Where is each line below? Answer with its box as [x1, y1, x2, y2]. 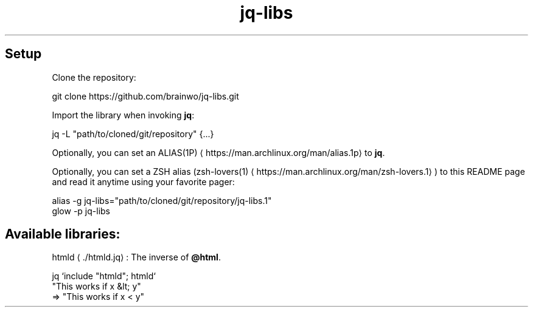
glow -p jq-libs [52, 205, 110, 216]
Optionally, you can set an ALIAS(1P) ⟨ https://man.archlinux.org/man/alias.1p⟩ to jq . [52, 147, 385, 158]
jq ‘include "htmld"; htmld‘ [52, 271, 156, 282]
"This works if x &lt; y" [52, 281, 141, 292]
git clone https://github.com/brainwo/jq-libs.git [52, 90, 239, 101]
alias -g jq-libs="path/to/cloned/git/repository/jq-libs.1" [52, 195, 272, 206]
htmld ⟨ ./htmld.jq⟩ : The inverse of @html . [52, 252, 221, 263]
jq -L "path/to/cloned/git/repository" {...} [52, 128, 214, 139]
